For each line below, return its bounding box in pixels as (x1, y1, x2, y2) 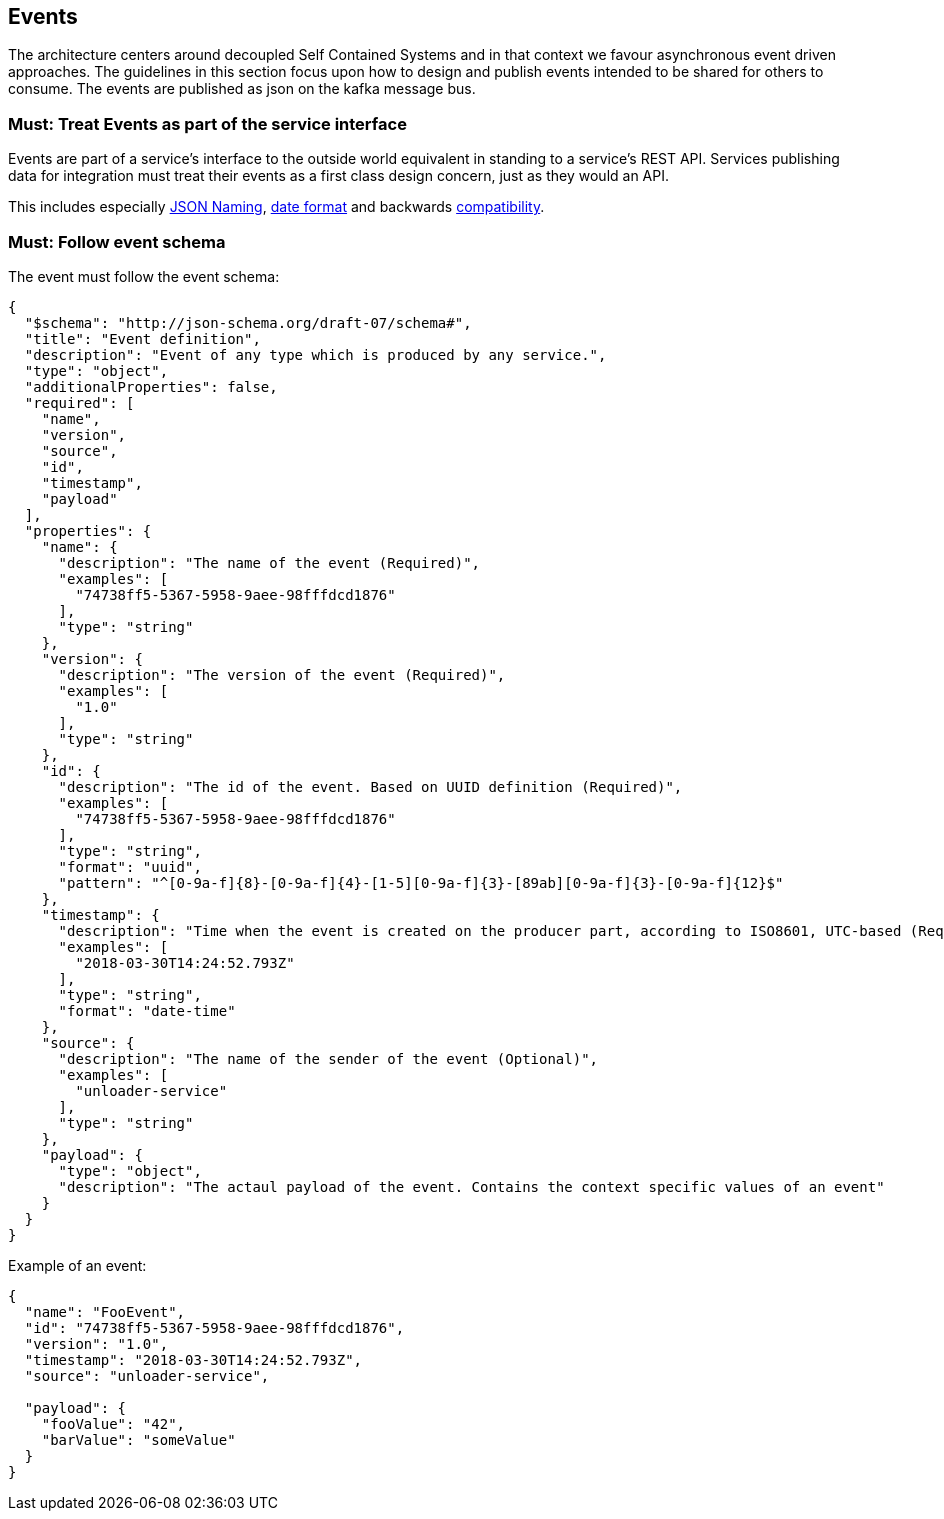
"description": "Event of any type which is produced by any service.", (24, 346, 607, 363)
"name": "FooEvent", (24, 1303, 186, 1320)
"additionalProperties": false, (24, 378, 278, 395)
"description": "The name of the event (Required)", (58, 554, 481, 571)
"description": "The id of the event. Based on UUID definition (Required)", (58, 778, 683, 795)
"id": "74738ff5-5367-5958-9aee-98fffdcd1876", (24, 1319, 405, 1336)
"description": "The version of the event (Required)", (58, 666, 506, 683)
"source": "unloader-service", (24, 1367, 270, 1384)
